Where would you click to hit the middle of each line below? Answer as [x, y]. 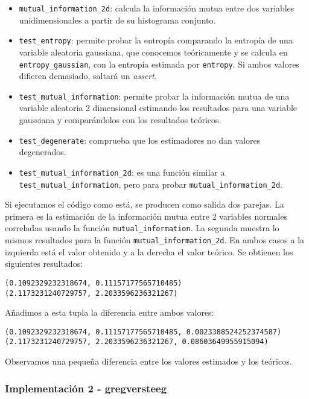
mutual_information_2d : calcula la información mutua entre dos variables [157, 8]
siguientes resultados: [44, 263]
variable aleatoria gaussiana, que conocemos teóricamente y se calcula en [153, 52]
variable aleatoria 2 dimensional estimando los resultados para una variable [158, 108]
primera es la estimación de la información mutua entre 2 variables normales [146, 216]
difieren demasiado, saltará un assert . [88, 76]
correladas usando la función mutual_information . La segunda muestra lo [142, 228]
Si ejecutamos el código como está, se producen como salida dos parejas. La [145, 204]
